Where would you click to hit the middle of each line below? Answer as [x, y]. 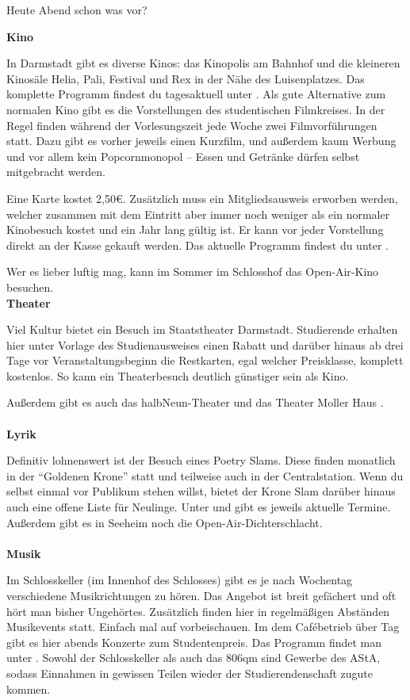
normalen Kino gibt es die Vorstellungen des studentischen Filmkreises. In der [196, 109]
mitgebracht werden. [56, 172]
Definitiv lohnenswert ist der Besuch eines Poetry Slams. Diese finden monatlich [201, 460]
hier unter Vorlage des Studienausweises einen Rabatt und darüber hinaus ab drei [205, 344]
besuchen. [30, 287]
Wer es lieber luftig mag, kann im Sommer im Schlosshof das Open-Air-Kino [193, 272]
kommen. [29, 689]
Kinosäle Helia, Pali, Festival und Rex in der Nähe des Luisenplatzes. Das [186, 78]
